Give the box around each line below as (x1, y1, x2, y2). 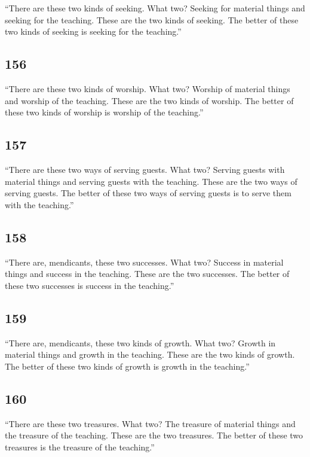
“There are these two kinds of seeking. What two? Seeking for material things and (5, 2, 305, 14)
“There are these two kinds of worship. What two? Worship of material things (5, 82, 290, 95)
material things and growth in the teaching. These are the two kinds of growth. (5, 348, 295, 361)
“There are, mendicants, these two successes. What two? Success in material (5, 255, 284, 268)
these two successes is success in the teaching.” (5, 279, 174, 291)
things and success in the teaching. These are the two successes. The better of (5, 267, 290, 280)
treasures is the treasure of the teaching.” (5, 440, 155, 453)
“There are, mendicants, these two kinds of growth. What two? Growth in (5, 336, 276, 349)
